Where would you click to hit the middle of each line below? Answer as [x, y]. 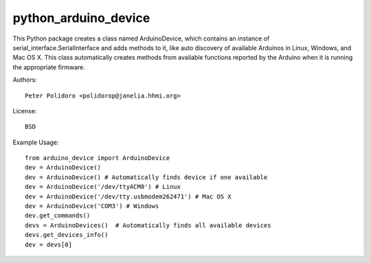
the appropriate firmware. [49, 67]
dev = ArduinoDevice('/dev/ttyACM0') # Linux [103, 187]
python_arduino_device [81, 18]
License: [25, 111]
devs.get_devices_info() [67, 235]
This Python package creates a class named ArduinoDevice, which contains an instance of [141, 38]
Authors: [25, 80]
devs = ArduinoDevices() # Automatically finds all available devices [148, 225]
